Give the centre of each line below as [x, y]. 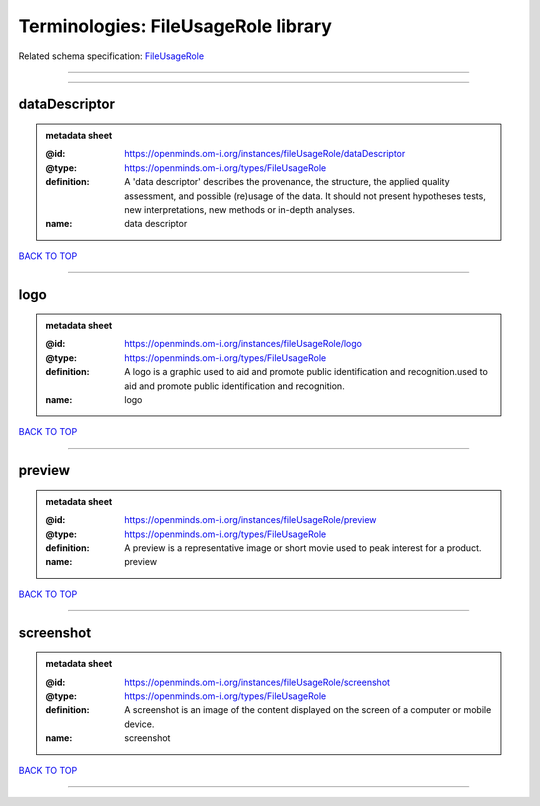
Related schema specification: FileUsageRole [111, 56]
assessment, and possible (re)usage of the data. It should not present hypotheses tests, [305, 196]
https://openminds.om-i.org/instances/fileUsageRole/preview [250, 520]
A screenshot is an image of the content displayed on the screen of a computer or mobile [308, 710]
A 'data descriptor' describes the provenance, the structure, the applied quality [287, 182]
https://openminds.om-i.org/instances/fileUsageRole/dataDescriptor [265, 154]
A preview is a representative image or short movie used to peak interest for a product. [303, 548]
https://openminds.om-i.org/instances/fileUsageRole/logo [243, 344]
